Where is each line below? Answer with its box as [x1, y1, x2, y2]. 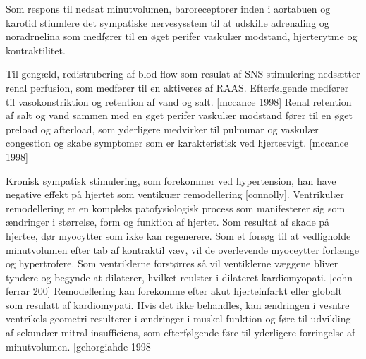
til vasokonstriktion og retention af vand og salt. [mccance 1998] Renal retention [6, 94, 352, 109]
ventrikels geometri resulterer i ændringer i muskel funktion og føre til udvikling [6, 311, 351, 326]
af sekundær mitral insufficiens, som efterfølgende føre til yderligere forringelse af [6, 325, 355, 340]
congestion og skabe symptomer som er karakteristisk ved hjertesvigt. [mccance [6, 135, 349, 150]
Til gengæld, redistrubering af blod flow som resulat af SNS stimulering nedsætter [6, 66, 360, 81]
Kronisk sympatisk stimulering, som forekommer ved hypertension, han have [6, 173, 336, 188]
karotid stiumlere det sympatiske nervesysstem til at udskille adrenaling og [6, 15, 329, 30]
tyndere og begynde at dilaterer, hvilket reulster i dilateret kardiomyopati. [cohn [6, 269, 353, 284]
